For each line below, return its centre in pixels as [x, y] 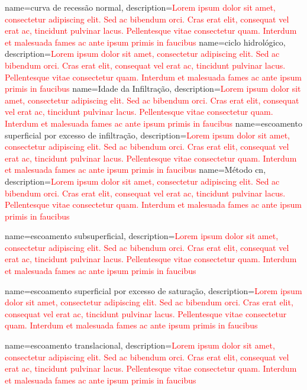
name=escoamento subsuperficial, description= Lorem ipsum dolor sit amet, [142, 236]
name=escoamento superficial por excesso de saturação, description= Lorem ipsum [153, 290]
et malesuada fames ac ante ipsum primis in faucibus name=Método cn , [135, 170]
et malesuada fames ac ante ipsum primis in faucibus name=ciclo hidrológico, [145, 42]
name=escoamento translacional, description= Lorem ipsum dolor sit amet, [140, 345]
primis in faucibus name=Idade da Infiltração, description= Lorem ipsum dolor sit [153, 88]
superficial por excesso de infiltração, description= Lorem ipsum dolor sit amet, [147, 135]
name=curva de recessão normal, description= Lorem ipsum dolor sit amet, [140, 7]
